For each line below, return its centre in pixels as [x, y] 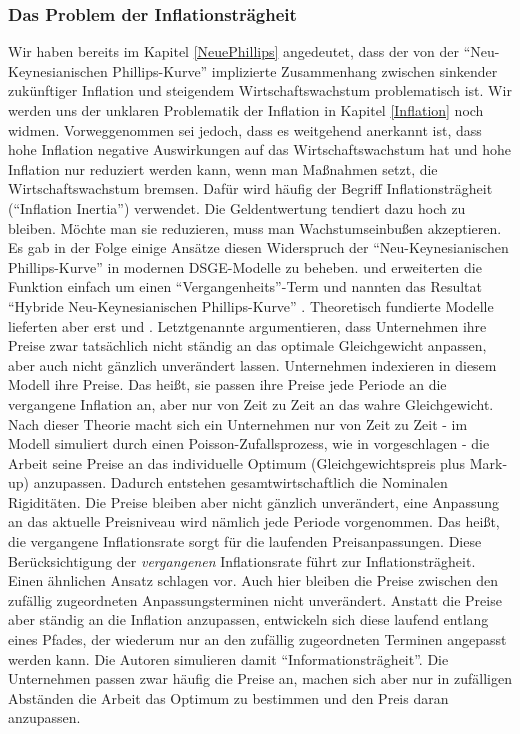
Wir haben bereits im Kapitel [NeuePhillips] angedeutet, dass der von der [234, 51]
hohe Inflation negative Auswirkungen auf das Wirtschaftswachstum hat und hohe [259, 149]
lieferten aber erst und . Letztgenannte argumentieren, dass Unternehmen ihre [247, 325]
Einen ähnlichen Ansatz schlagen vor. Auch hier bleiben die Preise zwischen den [253, 580]
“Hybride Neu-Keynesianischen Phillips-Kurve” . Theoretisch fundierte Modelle [251, 305]
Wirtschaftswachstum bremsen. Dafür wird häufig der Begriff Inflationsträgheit [250, 188]
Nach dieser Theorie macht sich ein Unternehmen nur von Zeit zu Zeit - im [238, 423]
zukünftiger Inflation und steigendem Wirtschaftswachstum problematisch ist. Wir [260, 90]
